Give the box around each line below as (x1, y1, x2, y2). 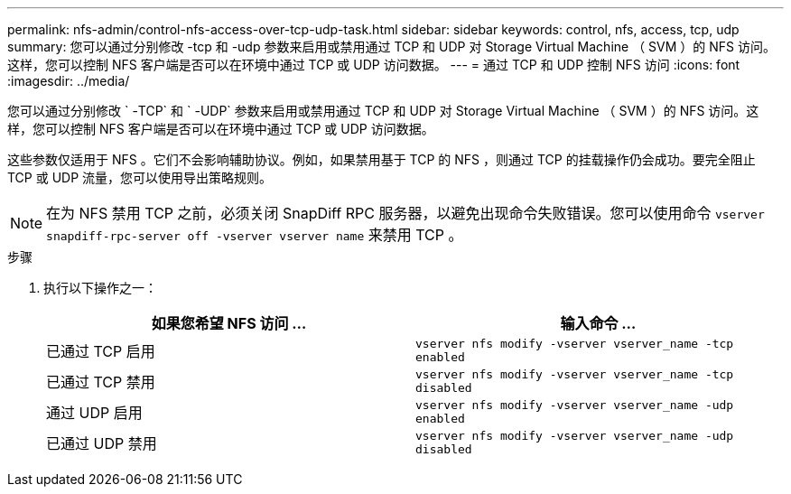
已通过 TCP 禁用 (46, 373, 155, 391)
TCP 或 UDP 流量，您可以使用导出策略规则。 (7, 170, 273, 185)
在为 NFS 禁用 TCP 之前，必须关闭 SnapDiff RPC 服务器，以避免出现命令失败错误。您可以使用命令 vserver (46, 204, 765, 222)
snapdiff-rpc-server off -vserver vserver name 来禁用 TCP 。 (46, 226, 463, 244)
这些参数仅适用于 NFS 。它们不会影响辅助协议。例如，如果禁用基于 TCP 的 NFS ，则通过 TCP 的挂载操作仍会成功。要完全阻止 (7, 152, 756, 167)
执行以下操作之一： (43, 280, 157, 295)
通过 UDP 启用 (46, 404, 143, 422)
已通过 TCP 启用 (46, 342, 155, 360)
